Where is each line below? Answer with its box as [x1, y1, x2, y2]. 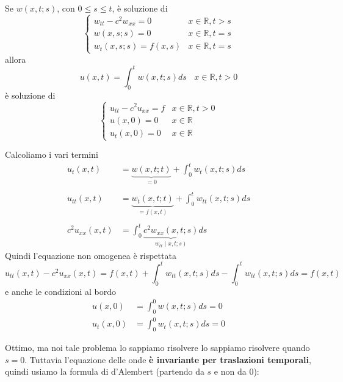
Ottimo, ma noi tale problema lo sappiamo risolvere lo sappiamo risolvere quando [5, 341, 310, 354]
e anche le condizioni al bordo [5, 285, 117, 297]
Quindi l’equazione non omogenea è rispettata [5, 249, 176, 261]
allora [5, 52, 26, 65]
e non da [214, 365, 247, 378]
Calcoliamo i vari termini [5, 148, 98, 161]
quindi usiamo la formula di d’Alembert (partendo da [5, 365, 204, 378]
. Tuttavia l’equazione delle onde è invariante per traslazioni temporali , [24, 353, 311, 366]
